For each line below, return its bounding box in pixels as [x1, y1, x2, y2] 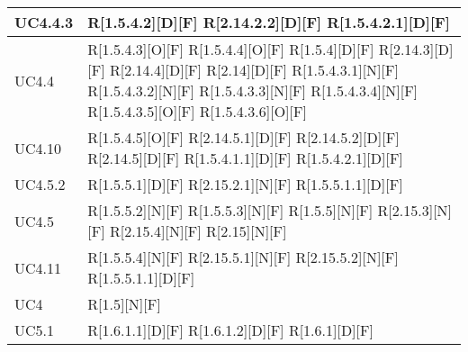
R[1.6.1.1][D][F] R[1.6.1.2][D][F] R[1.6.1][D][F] [87, 320, 373, 340]
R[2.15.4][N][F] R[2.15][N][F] [109, 221, 287, 241]
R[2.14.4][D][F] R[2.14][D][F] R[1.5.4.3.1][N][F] [109, 59, 399, 80]
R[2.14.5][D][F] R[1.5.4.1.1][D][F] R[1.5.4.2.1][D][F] [87, 148, 403, 168]
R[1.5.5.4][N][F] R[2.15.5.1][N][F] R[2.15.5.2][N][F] [87, 247, 399, 267]
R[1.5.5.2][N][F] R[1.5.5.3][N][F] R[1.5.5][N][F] [87, 200, 373, 221]
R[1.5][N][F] [87, 293, 161, 314]
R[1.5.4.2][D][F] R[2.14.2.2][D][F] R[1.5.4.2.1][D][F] [87, 12, 450, 32]
